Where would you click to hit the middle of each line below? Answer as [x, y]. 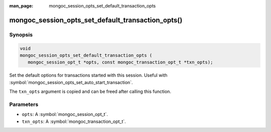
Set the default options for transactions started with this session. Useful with [88, 75]
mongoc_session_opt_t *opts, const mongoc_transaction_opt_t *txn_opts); [120, 62]
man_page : [21, 6]
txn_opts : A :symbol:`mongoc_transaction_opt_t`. [74, 121]
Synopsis [21, 34]
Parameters [24, 104]
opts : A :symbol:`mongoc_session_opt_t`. [65, 114]
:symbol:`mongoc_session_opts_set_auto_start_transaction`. [71, 82]
